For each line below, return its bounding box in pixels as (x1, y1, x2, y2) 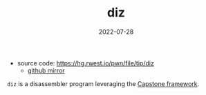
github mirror (27, 66, 66, 74)
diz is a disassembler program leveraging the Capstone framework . (7, 79, 200, 87)
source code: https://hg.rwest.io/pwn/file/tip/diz (17, 59, 154, 67)
